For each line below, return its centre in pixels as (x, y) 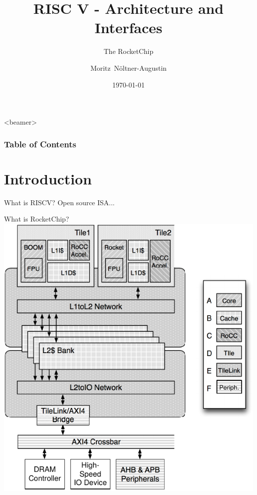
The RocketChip (128, 51)
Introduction (48, 178)
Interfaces (128, 27)
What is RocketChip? (37, 219)
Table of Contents (40, 144)
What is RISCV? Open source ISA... (60, 202)
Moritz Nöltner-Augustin (128, 67)
